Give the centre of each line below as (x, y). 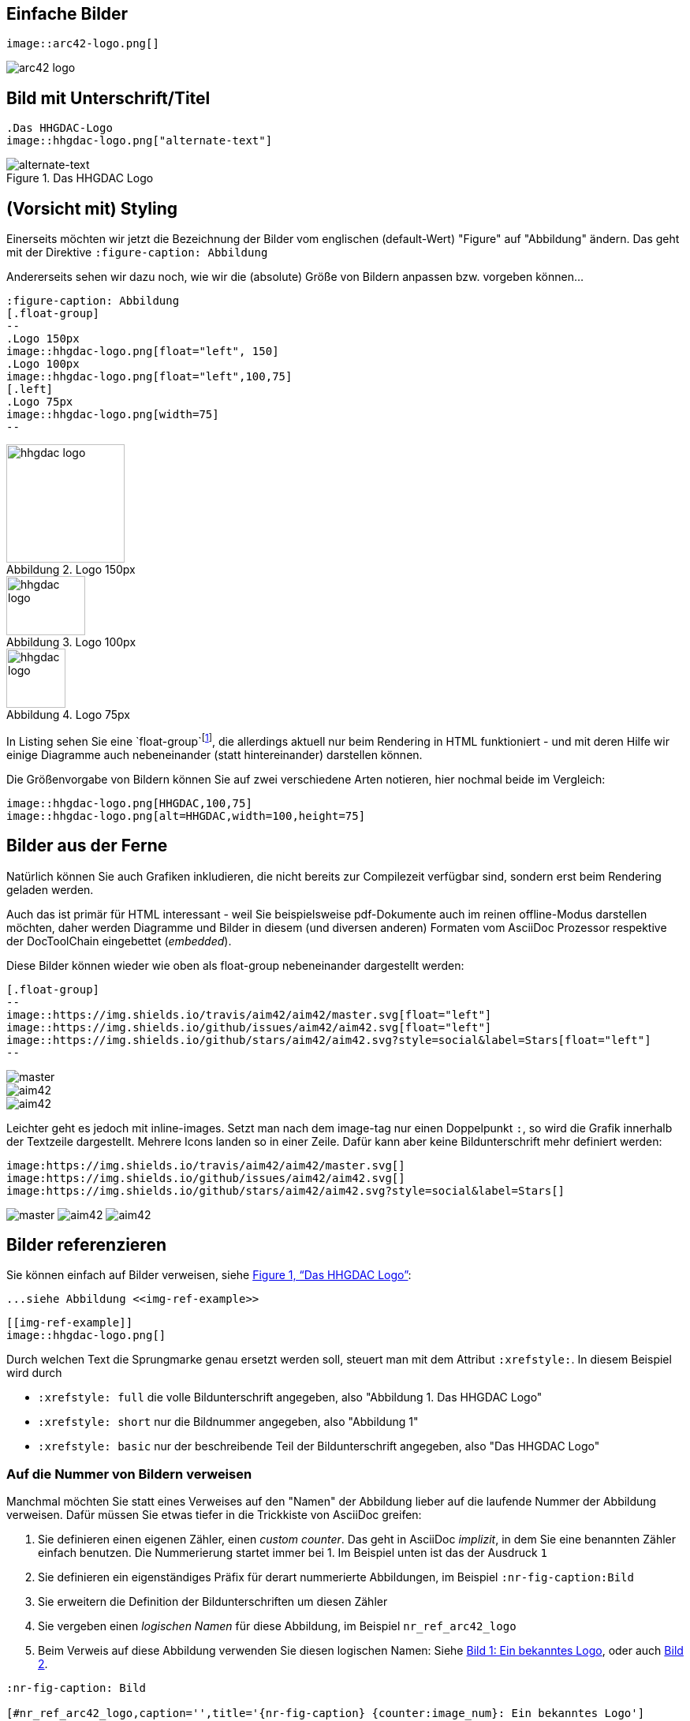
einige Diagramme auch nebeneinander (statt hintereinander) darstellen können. (214, 754)
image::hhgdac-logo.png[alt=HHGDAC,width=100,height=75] (186, 816)
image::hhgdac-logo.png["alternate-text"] (140, 141)
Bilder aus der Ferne (87, 846)
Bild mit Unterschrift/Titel (108, 98)
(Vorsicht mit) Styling (92, 208)
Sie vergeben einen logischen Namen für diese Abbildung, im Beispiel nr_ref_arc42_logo (277, 1626)
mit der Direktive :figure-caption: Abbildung (137, 253)
